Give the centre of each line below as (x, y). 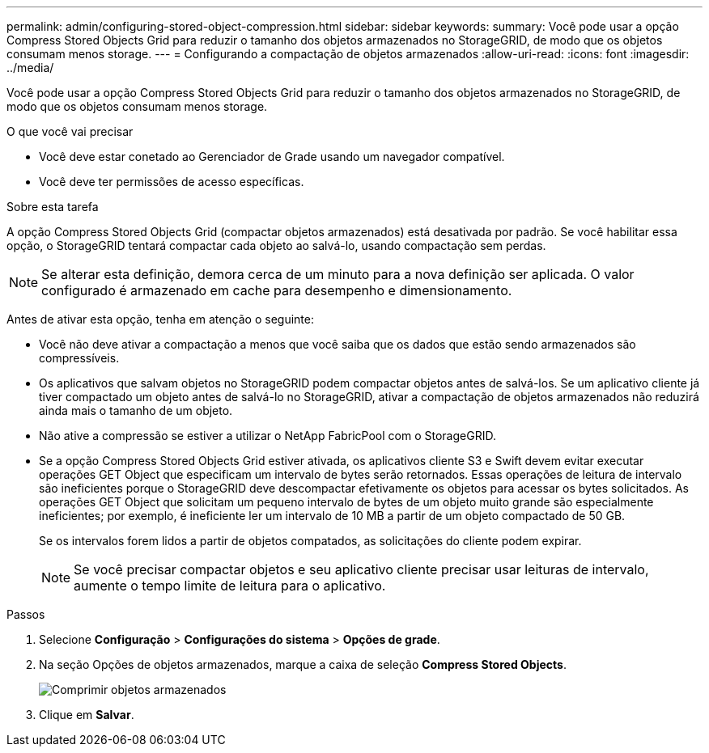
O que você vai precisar (70, 131)
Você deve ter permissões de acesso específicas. (172, 182)
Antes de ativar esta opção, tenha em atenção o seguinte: (160, 319)
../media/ (30, 68)
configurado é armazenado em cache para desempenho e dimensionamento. (277, 290)
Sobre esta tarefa (53, 207)
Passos (26, 614)
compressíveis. (79, 358)
